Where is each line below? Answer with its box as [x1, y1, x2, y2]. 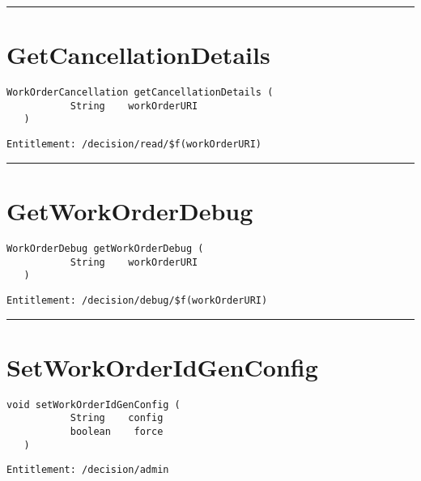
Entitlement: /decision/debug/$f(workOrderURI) [6, 294, 268, 306]
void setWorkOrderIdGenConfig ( [6, 398, 181, 411]
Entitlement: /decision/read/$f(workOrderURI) [6, 138, 262, 151]
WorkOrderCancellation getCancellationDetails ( [6, 87, 274, 99]
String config [70, 412, 164, 424]
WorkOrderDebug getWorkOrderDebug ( [6, 242, 204, 254]
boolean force [70, 425, 164, 437]
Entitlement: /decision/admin [6, 464, 169, 476]
